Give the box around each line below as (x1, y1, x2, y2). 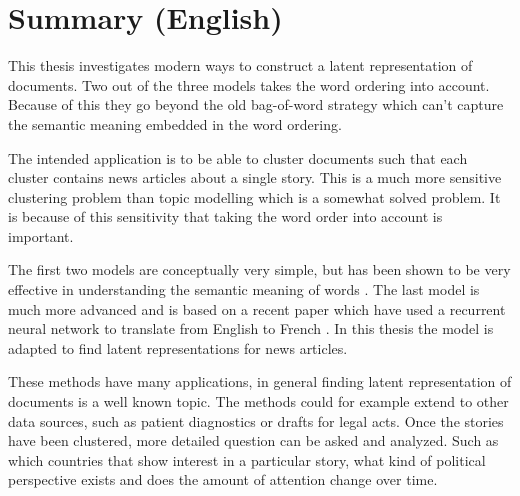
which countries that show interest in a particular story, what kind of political (8, 449, 486, 470)
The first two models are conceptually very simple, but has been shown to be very (8, 259, 511, 280)
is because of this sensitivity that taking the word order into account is (8, 206, 443, 227)
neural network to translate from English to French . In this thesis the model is (8, 318, 494, 339)
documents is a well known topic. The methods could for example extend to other (8, 391, 509, 412)
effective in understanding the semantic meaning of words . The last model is (8, 279, 480, 300)
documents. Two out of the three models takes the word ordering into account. (8, 74, 490, 95)
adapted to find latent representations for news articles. (8, 337, 348, 358)
